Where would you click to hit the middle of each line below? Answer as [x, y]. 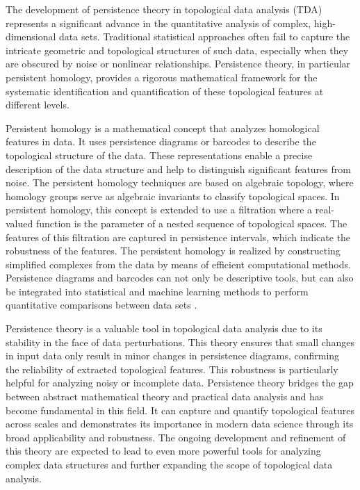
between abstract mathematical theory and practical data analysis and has [165, 397]
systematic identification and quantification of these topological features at [165, 91]
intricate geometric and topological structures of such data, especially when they [177, 50]
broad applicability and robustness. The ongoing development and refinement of [176, 437]
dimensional [31, 36]
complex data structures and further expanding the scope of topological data [169, 464]
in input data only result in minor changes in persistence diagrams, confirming [173, 356]
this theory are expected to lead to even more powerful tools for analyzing [163, 451]
